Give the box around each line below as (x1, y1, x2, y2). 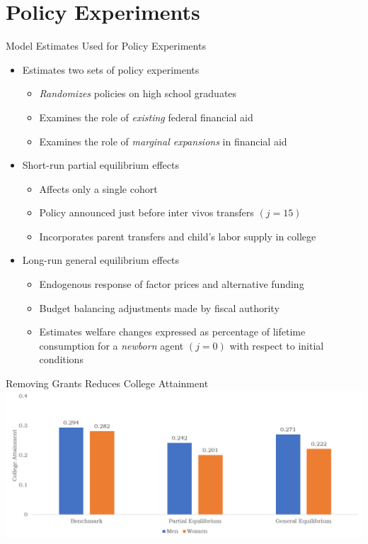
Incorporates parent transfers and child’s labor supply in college (39, 228, 316, 243)
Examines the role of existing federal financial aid (39, 109, 253, 124)
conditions (39, 352, 84, 367)
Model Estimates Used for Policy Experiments (6, 38, 206, 53)
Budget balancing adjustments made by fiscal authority (39, 300, 280, 315)
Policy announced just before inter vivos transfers (39, 205, 254, 220)
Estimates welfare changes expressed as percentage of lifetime (39, 324, 306, 339)
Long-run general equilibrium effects (22, 252, 180, 267)
